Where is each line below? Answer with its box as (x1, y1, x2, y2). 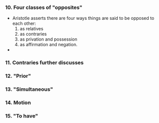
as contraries (19, 31, 47, 37)
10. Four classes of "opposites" (5, 4, 83, 11)
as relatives (19, 26, 44, 32)
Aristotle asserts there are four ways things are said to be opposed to (12, 15, 155, 21)
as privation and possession (19, 36, 78, 42)
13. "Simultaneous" (5, 86, 53, 93)
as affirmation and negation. (19, 42, 78, 48)
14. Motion (5, 99, 31, 106)
